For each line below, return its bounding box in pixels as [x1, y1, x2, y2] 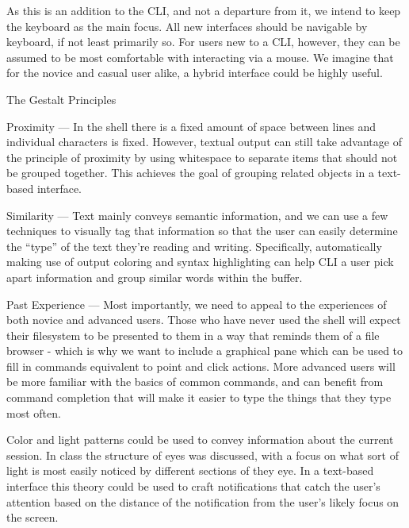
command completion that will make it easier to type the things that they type [6, 389, 392, 406]
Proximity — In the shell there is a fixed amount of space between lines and [6, 118, 377, 134]
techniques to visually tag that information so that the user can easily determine [6, 222, 398, 239]
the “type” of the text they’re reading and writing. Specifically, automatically [6, 237, 382, 254]
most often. [6, 404, 61, 421]
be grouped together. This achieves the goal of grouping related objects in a [6, 164, 374, 181]
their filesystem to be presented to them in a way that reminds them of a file [6, 326, 380, 343]
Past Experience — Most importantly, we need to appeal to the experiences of [6, 295, 387, 312]
